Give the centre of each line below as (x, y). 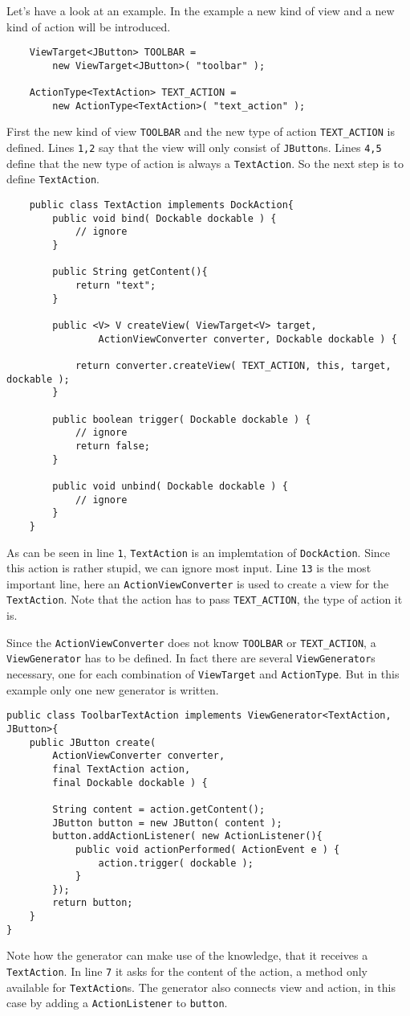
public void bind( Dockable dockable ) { (164, 218)
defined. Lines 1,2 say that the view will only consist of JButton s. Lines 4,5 (194, 147)
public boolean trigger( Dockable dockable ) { (182, 419)
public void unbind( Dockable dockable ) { (170, 486)
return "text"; (116, 286)
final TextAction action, (122, 769)
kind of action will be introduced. (89, 26)
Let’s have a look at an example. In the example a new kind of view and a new (201, 10)
